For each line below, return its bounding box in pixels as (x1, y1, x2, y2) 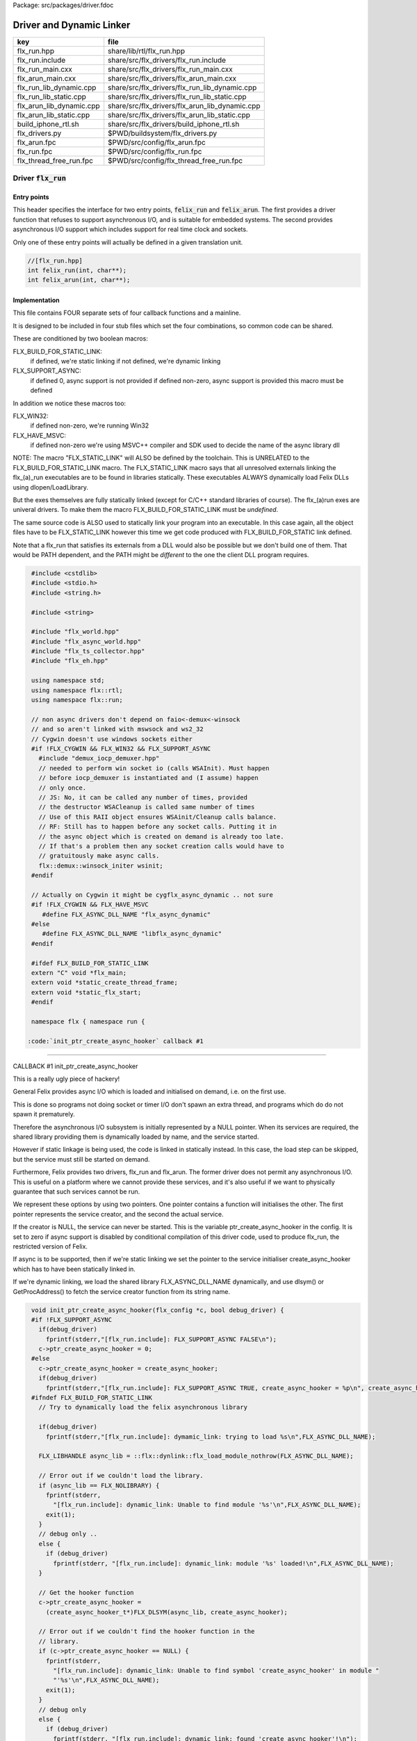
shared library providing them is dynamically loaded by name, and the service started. (13, 1132, 259, 1141)
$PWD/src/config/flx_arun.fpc (108, 137, 206, 147)
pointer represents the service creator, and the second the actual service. (13, 1210, 224, 1218)
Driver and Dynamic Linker (13, 19, 131, 31)
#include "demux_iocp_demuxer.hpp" (38, 754, 160, 763)
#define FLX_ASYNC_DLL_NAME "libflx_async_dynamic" (42, 930, 222, 938)
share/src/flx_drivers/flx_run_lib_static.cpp (108, 91, 247, 101)
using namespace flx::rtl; (31, 686, 123, 694)
